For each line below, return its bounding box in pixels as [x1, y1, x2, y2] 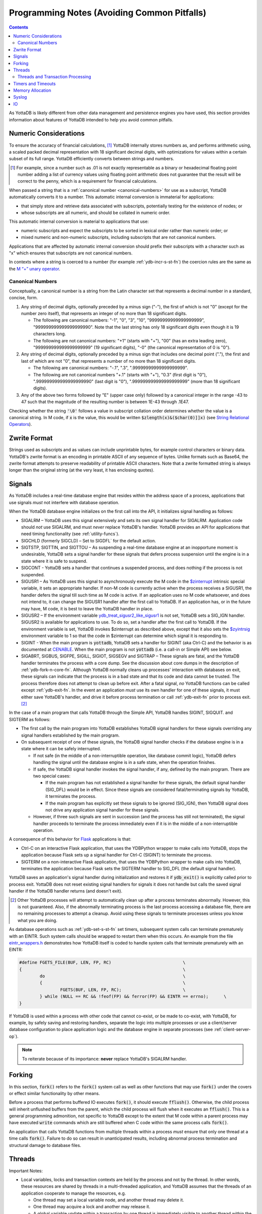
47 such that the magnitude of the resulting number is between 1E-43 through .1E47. [21, 399, 189, 405]
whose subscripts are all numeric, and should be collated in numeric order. [21, 210, 171, 216]
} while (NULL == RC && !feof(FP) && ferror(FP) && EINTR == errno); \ [39, 994, 227, 999]
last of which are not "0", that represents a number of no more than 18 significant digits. [21, 358, 196, 364]
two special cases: [33, 773, 70, 779]
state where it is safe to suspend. [21, 558, 87, 564]
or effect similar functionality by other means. [9, 1090, 100, 1096]
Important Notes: [9, 1168, 43, 1174]
